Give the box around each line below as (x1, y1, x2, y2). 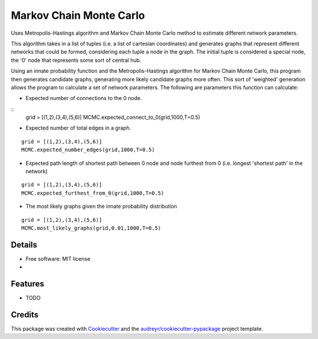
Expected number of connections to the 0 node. (25, 95, 143, 102)
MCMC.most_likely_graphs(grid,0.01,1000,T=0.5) (21, 224, 161, 231)
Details (11, 240, 38, 250)
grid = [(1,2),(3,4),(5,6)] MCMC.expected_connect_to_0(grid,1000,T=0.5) (25, 114, 200, 121)
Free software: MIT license (25, 255, 91, 262)
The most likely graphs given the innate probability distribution (25, 203, 177, 210)
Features (11, 279, 44, 289)
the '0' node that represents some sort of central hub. (11, 56, 141, 64)
